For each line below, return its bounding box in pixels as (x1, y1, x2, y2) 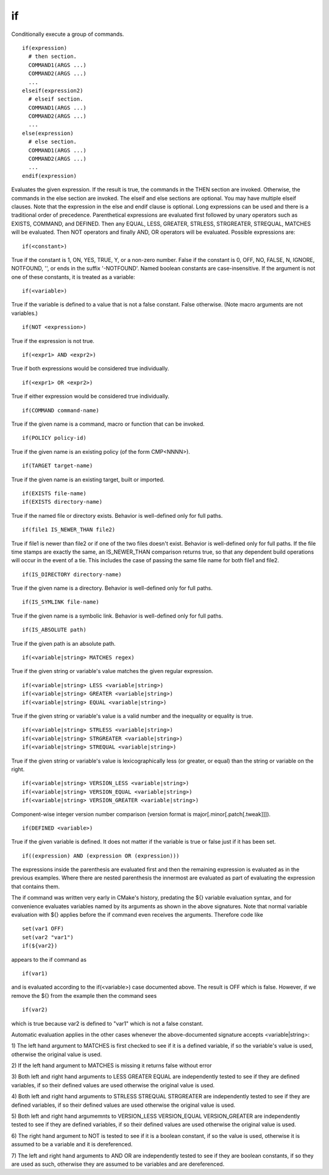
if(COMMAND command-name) (22, 407, 100, 414)
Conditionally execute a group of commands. (11, 30, 124, 38)
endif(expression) (22, 172, 77, 179)
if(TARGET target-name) (22, 462, 93, 469)
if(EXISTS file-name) (22, 490, 87, 496)
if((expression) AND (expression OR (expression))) (22, 852, 180, 859)
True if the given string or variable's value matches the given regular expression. (11, 668, 213, 675)
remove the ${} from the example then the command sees (11, 992, 157, 999)
